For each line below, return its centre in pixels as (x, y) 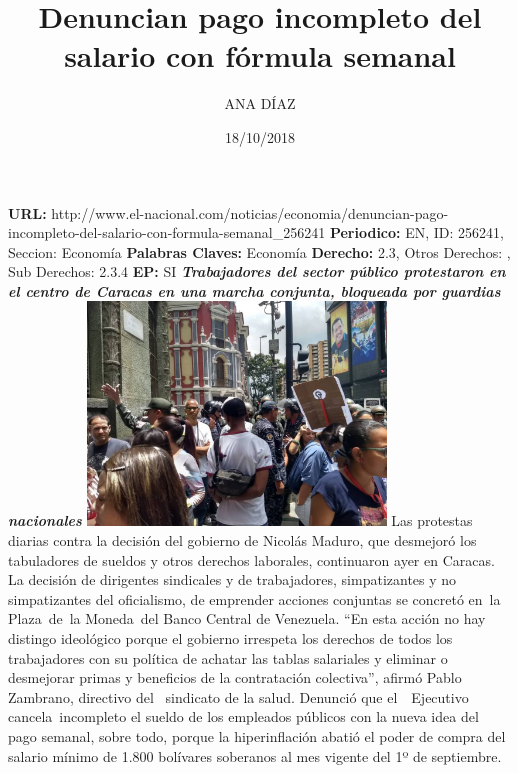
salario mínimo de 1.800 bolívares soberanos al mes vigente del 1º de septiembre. (255, 755)
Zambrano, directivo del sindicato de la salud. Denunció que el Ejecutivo (238, 696)
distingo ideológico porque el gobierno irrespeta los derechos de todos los (230, 638)
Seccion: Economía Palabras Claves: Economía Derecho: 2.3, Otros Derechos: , (259, 251)
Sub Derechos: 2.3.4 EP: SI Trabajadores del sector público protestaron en (257, 271)
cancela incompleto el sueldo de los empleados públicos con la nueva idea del (243, 716)
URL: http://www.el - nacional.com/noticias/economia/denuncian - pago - (228, 212)
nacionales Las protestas (240, 520)
